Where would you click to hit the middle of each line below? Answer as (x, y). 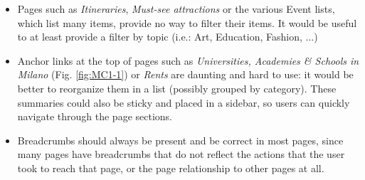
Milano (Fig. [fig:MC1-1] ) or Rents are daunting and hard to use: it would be (185, 74)
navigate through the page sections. (95, 116)
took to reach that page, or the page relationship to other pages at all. (171, 168)
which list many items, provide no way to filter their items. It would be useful (187, 22)
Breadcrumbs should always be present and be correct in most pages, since (180, 140)
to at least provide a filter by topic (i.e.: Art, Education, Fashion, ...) (168, 37)
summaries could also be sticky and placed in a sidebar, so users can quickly (184, 102)
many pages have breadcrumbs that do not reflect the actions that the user (181, 154)
